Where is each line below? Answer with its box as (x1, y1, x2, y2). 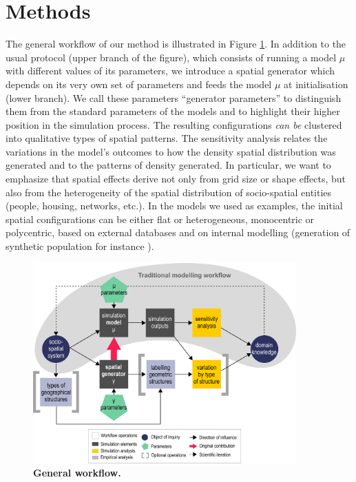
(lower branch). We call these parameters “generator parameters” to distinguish (6, 90, 342, 105)
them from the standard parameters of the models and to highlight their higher (6, 104, 340, 118)
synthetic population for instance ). (6, 239, 154, 253)
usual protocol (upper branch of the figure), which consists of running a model (6, 50, 337, 64)
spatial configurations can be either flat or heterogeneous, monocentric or (6, 211, 315, 226)
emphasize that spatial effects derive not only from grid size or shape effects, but (6, 171, 346, 186)
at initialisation (284, 76, 348, 91)
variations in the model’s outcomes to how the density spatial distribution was (6, 144, 336, 158)
